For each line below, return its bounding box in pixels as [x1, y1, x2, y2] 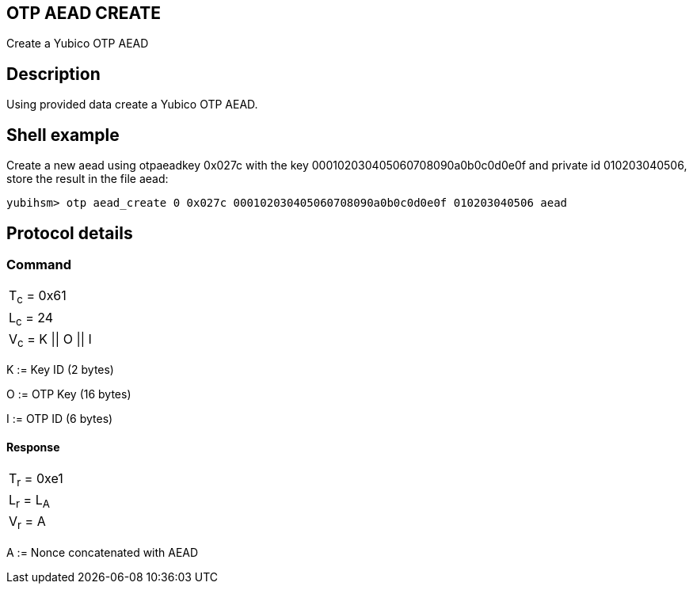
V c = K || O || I [9, 330, 92, 349]
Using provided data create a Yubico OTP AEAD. [6, 97, 258, 112]
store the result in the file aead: [6, 172, 169, 186]
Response [6, 440, 60, 454]
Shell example [6, 124, 120, 145]
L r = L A [9, 492, 50, 511]
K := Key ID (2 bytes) [6, 362, 114, 376]
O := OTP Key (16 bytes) [6, 386, 131, 401]
